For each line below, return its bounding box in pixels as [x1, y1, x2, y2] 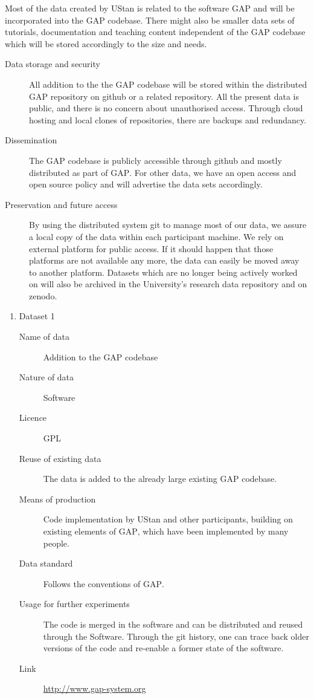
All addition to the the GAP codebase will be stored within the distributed [29, 77, 307, 90]
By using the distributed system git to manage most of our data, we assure [29, 218, 307, 231]
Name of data [19, 330, 70, 343]
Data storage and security [5, 57, 100, 70]
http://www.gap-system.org [43, 682, 146, 695]
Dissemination [5, 134, 57, 146]
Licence [19, 411, 47, 424]
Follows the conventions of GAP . [43, 577, 164, 590]
